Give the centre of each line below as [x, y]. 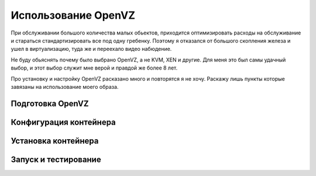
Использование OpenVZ [73, 15]
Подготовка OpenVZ [50, 103]
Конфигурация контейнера [63, 122]
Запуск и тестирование [56, 159]
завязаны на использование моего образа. [65, 87]
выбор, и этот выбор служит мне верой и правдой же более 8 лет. [94, 68]
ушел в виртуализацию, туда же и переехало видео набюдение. [91, 49]
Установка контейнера [55, 141]
